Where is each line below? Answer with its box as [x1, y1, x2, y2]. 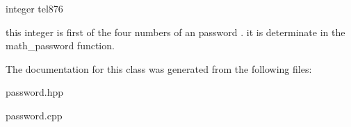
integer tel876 [6, 1, 63, 15]
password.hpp [6, 85, 64, 99]
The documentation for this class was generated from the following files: [6, 61, 312, 76]
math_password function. [6, 38, 115, 53]
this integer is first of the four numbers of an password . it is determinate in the [6, 24, 345, 39]
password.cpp [6, 108, 63, 122]
